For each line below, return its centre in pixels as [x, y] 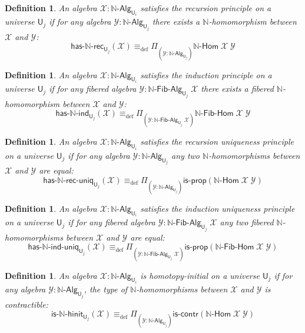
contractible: [26, 304]
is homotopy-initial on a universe [200, 275]
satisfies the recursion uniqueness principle [217, 141]
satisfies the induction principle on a [206, 74]
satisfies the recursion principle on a [206, 8]
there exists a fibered [237, 89]
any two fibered [247, 222]
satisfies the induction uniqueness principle [218, 208]
